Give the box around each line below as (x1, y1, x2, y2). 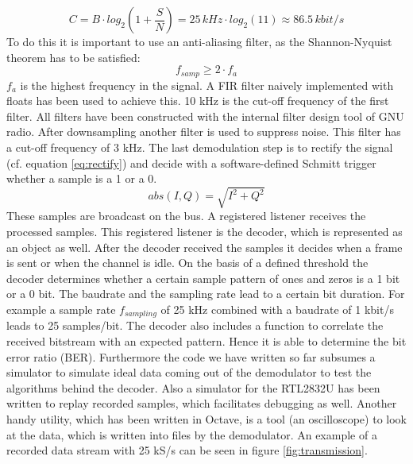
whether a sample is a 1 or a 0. (6, 170, 157, 187)
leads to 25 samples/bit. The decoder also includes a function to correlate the (6, 317, 384, 334)
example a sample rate (6, 300, 116, 317)
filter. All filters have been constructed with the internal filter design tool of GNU (6, 107, 404, 124)
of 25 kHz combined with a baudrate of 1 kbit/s (160, 300, 394, 317)
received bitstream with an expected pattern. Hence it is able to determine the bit (6, 332, 407, 349)
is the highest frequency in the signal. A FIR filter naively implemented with (20, 76, 394, 93)
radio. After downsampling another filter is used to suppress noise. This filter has (6, 123, 401, 140)
